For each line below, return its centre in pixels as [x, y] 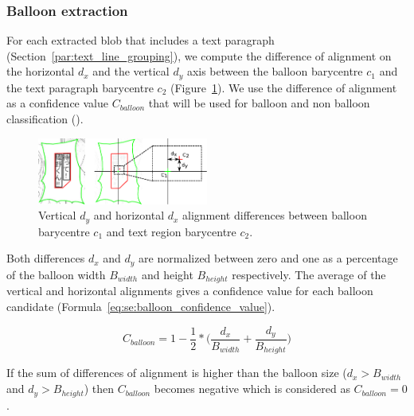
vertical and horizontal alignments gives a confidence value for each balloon [190, 291]
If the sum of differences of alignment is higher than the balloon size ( [177, 373]
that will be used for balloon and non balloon [259, 103]
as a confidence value [58, 103]
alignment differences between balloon [275, 215]
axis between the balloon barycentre [275, 71]
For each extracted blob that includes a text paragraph [141, 40]
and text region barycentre [171, 231]
